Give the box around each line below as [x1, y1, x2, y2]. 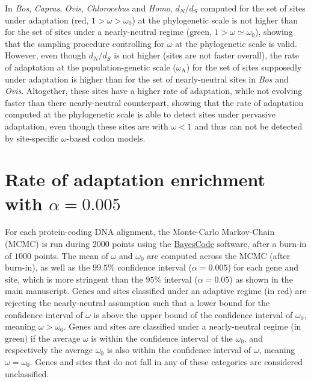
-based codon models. [66, 131, 146, 144]
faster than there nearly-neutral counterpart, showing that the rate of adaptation [5, 96, 304, 108]
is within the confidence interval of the [91, 331, 233, 344]
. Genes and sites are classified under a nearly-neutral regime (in [63, 320, 301, 333]
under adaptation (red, [5, 13, 89, 26]
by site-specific [5, 131, 59, 144]
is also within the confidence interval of [106, 343, 251, 356]
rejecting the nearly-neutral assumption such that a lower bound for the [5, 296, 270, 308]
